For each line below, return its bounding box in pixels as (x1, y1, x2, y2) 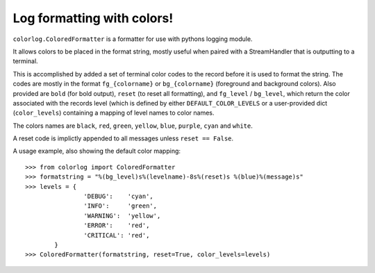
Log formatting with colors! (12, 10, 174, 26)
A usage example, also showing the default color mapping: (12, 147, 181, 156)
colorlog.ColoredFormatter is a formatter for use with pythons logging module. (12, 35, 253, 43)
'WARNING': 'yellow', (83, 212, 161, 220)
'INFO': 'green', (83, 202, 158, 210)
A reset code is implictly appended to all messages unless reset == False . (12, 134, 234, 142)
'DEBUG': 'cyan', (83, 192, 154, 201)
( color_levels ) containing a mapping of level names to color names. (12, 108, 215, 117)
